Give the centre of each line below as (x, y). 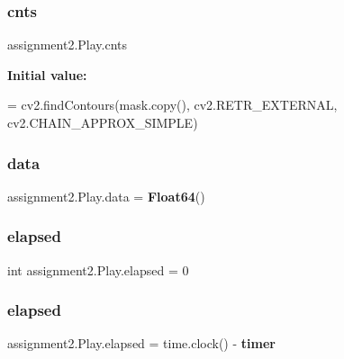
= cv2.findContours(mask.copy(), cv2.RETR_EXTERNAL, (172, 105)
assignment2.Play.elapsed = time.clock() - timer (141, 343)
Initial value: (47, 74)
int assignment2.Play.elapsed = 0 (98, 269)
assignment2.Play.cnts (68, 45)
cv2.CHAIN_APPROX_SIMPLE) (103, 122)
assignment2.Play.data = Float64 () (106, 196)
